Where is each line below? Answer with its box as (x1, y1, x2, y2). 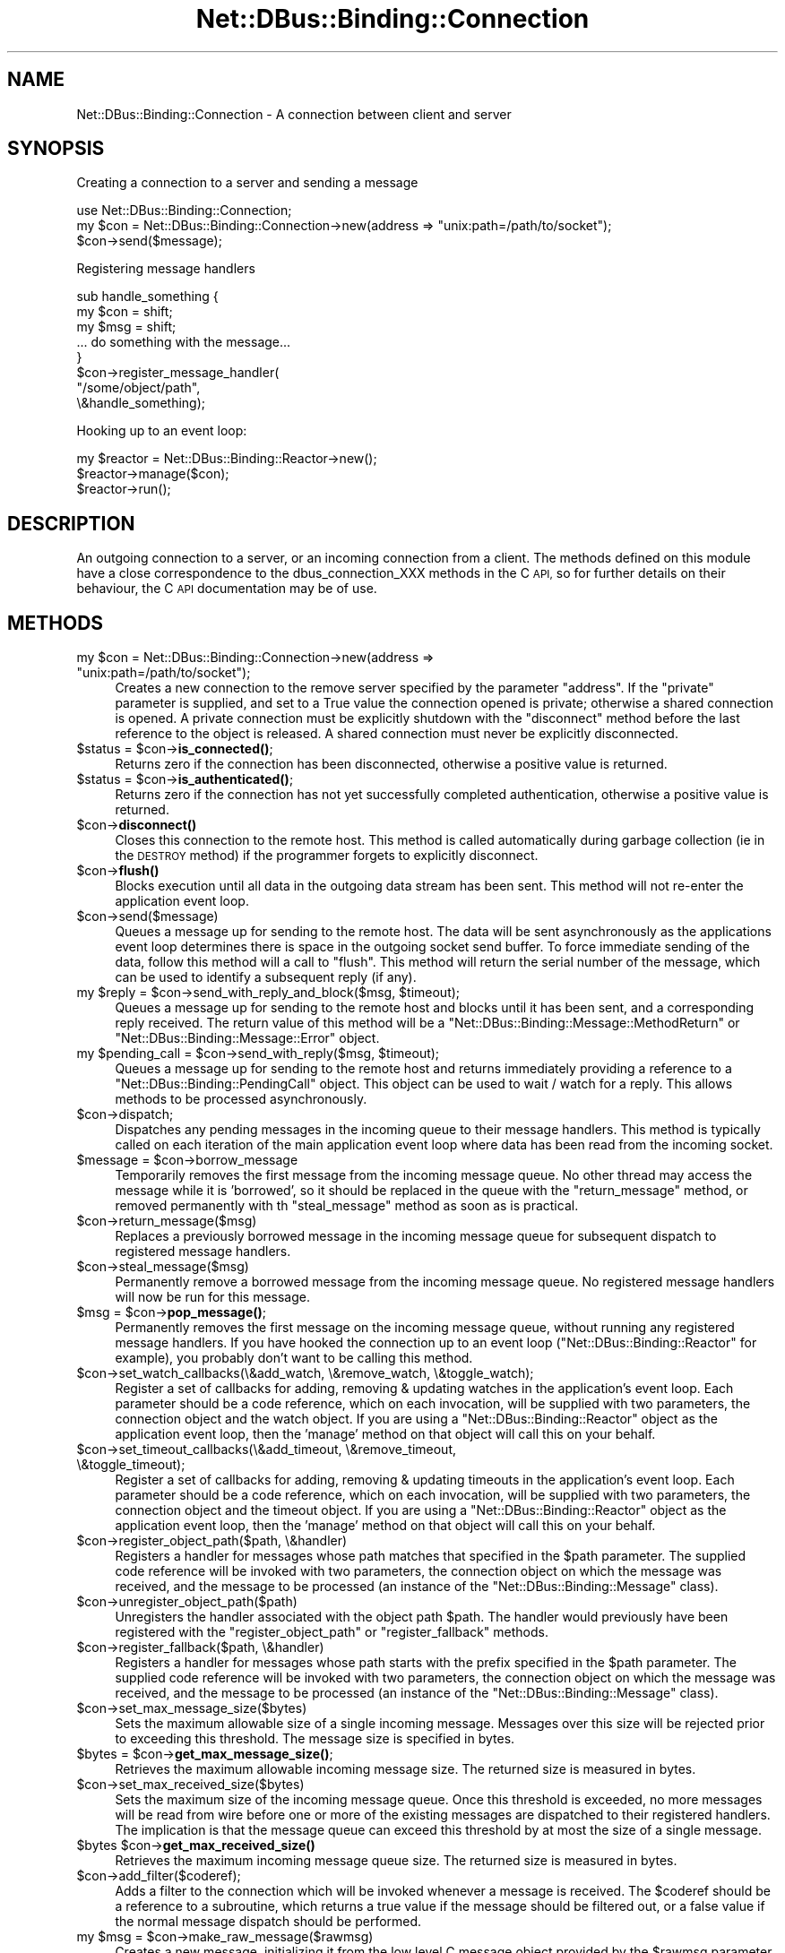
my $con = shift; (76, 304, 173, 320)
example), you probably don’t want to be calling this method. (115, 1350, 473, 1366)
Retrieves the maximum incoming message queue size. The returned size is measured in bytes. (115, 1853, 677, 1869)
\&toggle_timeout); (76, 1457, 185, 1473)
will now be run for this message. (115, 1289, 310, 1305)
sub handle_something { (76, 288, 219, 305)
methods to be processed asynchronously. (115, 1091, 367, 1107)
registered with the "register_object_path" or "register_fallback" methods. (115, 1624, 549, 1640)
